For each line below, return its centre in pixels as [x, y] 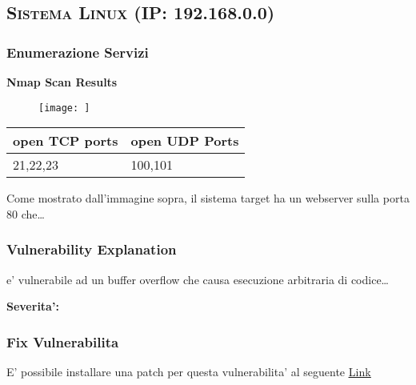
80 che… [26, 213]
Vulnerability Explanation [92, 249]
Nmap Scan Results [62, 82]
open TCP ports [66, 141]
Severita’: [33, 306]
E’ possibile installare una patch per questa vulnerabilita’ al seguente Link [189, 372]
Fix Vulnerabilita [63, 341]
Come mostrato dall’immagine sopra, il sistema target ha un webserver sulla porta [208, 198]
